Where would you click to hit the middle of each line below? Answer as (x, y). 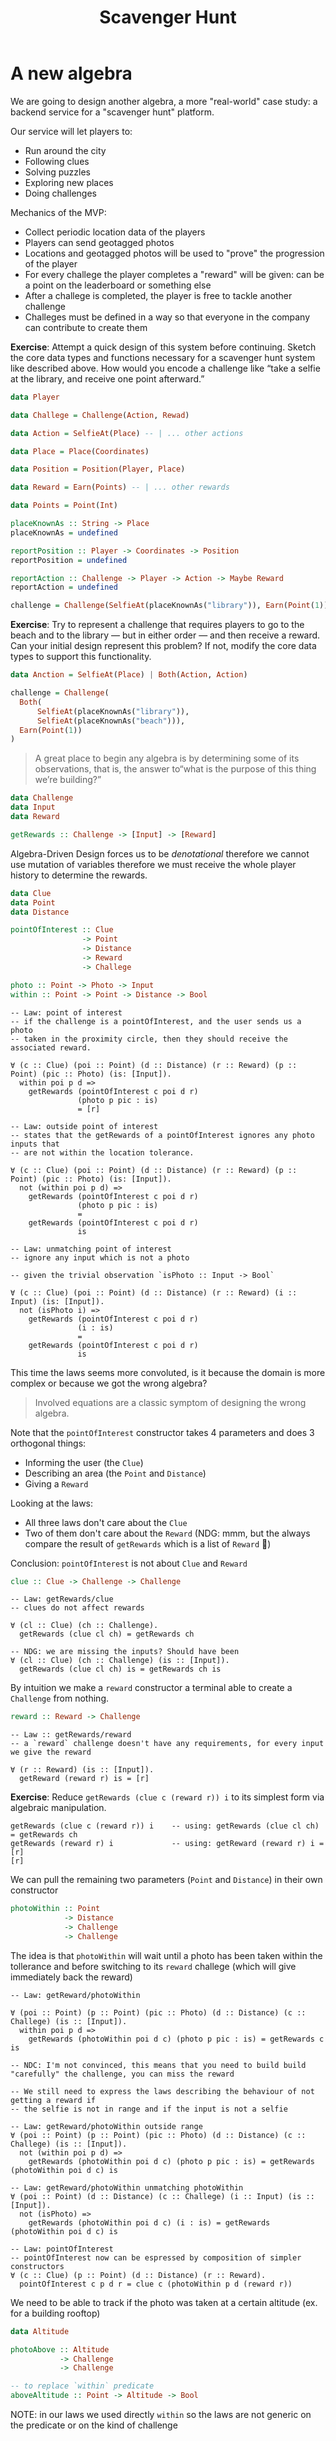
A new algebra (71, 73)
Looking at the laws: (52, 1503)
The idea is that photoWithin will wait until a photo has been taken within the (166, 1955)
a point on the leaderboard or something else (118, 285)
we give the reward (51, 1752)
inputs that (35, 1144)
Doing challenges (60, 193)
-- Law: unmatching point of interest (91, 1249)
